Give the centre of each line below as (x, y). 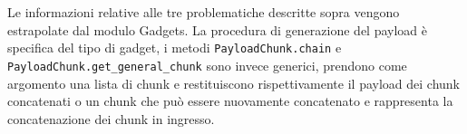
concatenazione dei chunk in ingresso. (111, 118)
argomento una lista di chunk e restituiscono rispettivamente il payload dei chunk (233, 83)
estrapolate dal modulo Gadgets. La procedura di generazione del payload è (218, 29)
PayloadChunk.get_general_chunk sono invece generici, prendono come (207, 65)
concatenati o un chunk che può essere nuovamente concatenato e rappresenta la (230, 101)
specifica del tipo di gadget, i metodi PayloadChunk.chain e (175, 48)
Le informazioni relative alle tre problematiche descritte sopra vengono (204, 12)
